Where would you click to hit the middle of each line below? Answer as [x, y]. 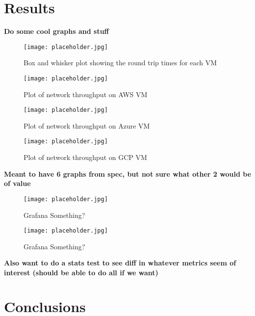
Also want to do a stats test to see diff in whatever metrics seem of [120, 263]
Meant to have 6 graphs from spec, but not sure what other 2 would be [128, 173]
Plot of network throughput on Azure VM [87, 125]
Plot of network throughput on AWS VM [86, 94]
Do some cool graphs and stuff [57, 31]
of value [17, 183]
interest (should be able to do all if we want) [81, 272]
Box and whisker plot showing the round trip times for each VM [120, 63]
